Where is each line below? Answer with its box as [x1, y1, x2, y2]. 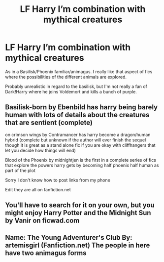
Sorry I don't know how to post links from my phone [5, 177, 111, 183]
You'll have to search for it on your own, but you [5, 201, 155, 210]
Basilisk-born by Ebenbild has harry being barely [5, 103, 158, 112]
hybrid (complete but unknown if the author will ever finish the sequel [5, 137, 146, 143]
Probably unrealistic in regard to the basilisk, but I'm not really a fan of [5, 83, 148, 89]
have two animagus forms [5, 249, 87, 257]
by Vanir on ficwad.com [5, 217, 80, 225]
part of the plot [5, 167, 35, 174]
